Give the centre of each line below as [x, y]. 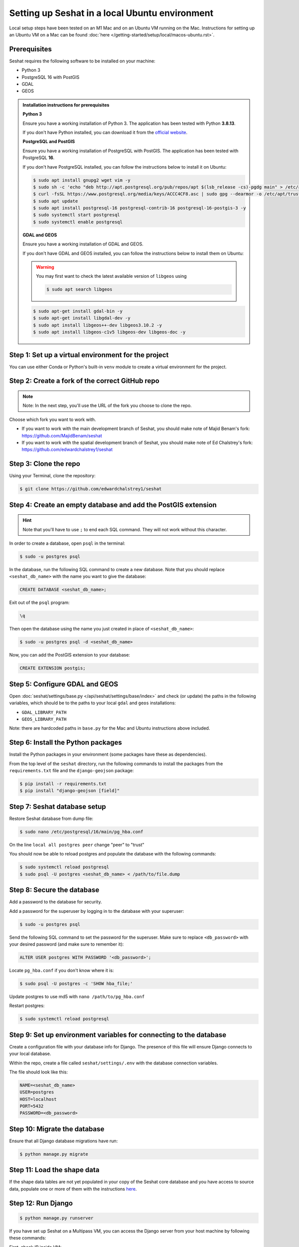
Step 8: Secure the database [54, 890]
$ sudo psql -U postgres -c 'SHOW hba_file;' [76, 983]
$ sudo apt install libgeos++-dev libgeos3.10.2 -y [97, 325]
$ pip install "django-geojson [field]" [70, 791]
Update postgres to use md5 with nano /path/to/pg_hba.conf [77, 996]
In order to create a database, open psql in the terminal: [67, 543]
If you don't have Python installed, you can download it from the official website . [105, 132]
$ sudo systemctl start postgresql [76, 215]
